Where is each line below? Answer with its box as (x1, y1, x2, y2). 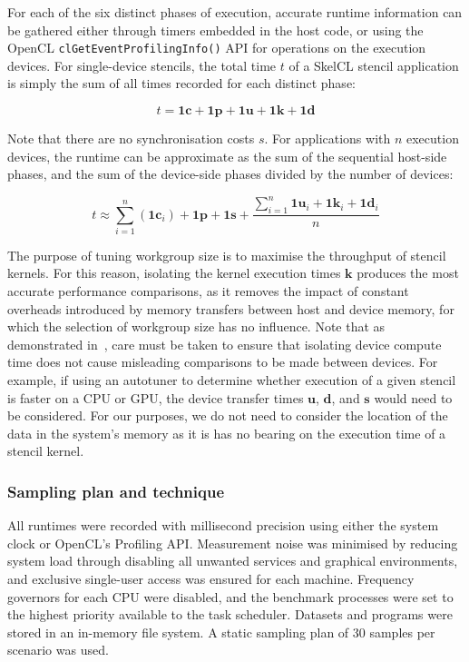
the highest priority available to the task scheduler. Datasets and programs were (7, 605, 453, 624)
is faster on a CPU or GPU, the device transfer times (7, 388, 304, 407)
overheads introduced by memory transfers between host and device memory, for (7, 299, 454, 318)
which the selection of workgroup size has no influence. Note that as (7, 317, 386, 336)
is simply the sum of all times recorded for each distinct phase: (7, 74, 356, 93)
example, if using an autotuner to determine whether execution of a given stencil (7, 371, 456, 390)
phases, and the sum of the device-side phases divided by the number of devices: (7, 164, 454, 183)
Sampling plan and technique (7, 479, 225, 502)
